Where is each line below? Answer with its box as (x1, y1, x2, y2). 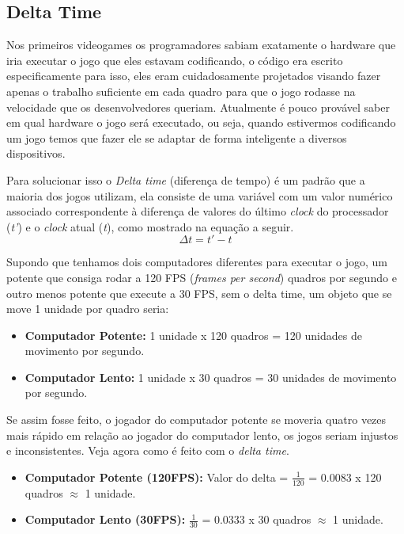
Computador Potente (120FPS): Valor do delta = (25, 468, 289, 485)
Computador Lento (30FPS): (25, 511, 186, 528)
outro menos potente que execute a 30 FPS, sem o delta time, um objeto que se (6, 284, 392, 301)
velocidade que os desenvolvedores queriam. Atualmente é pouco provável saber (6, 98, 390, 115)
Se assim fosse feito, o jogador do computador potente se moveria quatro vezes (6, 411, 387, 428)
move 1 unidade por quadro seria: (6, 300, 169, 317)
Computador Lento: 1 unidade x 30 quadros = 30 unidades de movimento (25, 368, 397, 385)
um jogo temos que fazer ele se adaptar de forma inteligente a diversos (6, 129, 347, 146)
